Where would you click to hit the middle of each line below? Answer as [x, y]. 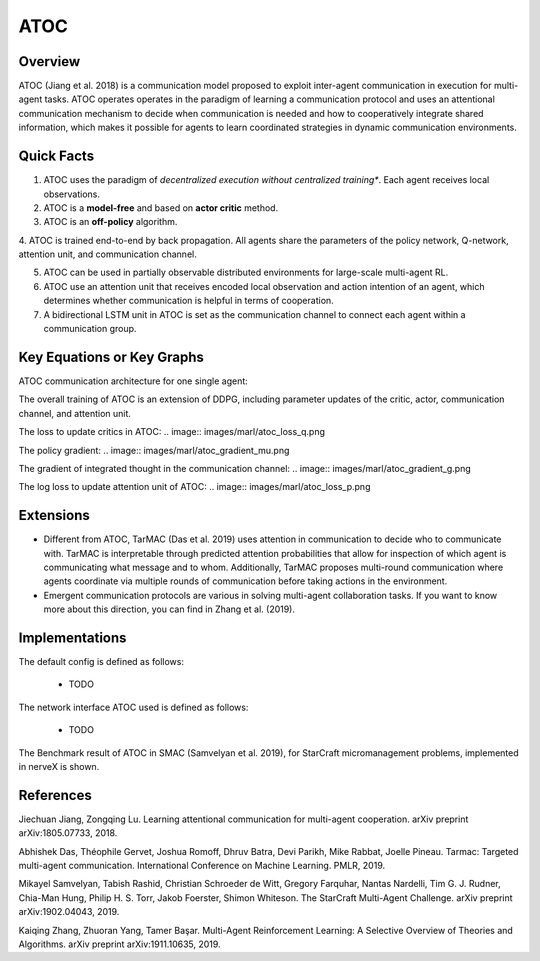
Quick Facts [56, 156]
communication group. [90, 329]
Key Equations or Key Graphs [111, 356]
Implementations [72, 637]
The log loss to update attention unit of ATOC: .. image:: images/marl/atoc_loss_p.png [194, 487]
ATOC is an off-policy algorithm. [110, 222]
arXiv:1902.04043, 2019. [69, 912]
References [55, 795]
